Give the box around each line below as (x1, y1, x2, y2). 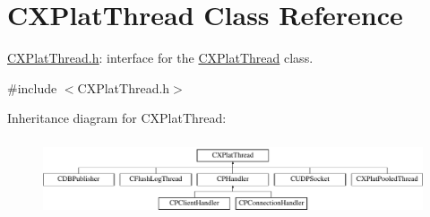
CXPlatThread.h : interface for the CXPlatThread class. (7, 48, 314, 67)
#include (7, 78, 57, 97)
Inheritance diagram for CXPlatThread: (7, 108, 227, 127)
